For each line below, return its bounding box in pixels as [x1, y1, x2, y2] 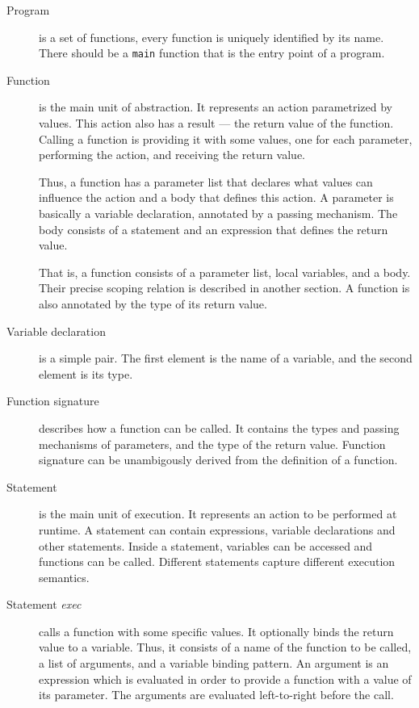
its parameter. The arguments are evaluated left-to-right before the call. [39, 686, 394, 703]
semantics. [39, 568, 90, 585]
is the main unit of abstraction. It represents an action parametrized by [39, 98, 393, 115]
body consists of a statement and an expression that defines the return [39, 220, 388, 237]
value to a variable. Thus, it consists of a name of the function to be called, [39, 639, 412, 656]
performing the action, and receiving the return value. [39, 146, 306, 163]
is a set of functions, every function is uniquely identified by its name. [39, 28, 384, 45]
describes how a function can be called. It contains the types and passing [39, 419, 400, 436]
